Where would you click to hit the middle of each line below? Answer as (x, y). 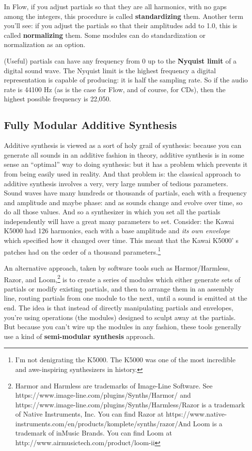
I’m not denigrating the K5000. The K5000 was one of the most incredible (125, 360)
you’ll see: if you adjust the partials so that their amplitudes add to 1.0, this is (121, 25)
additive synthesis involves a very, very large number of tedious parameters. (116, 183)
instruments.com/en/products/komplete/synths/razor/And (103, 423)
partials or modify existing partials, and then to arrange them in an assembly (119, 288)
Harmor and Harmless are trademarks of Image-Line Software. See (114, 385)
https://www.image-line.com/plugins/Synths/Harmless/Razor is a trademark (130, 404)
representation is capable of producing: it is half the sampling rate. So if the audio (126, 80)
